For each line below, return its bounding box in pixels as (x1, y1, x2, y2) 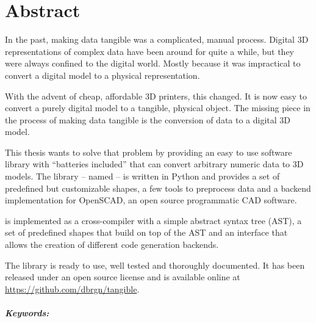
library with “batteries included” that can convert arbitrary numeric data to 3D (5, 158, 304, 170)
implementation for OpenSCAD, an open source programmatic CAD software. (5, 194, 297, 206)
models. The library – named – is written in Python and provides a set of (5, 170, 280, 183)
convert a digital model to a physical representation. (5, 68, 200, 81)
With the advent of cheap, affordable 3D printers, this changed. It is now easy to (5, 89, 307, 102)
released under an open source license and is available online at (5, 270, 240, 283)
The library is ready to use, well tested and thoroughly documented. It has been (5, 258, 305, 271)
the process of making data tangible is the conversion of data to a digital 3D (5, 113, 291, 126)
